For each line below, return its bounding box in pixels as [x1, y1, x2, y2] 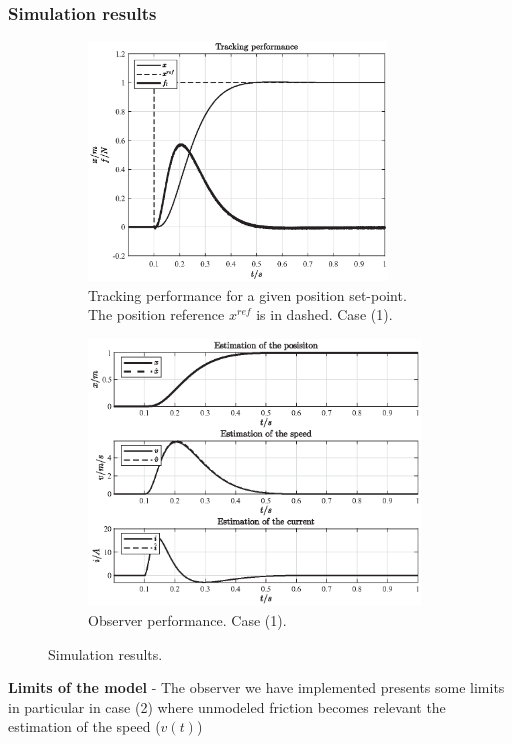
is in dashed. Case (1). [256, 304, 393, 325]
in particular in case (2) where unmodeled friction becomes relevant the [8, 696, 446, 717]
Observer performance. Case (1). [88, 610, 287, 630]
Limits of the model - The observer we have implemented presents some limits [8, 677, 505, 698]
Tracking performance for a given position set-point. [88, 284, 407, 305]
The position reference [88, 304, 225, 325]
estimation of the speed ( [8, 716, 161, 737]
